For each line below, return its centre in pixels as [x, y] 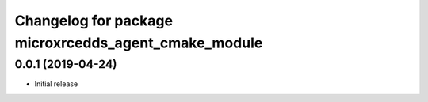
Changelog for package [94, 21]
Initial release [56, 84]
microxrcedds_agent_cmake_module [139, 43]
